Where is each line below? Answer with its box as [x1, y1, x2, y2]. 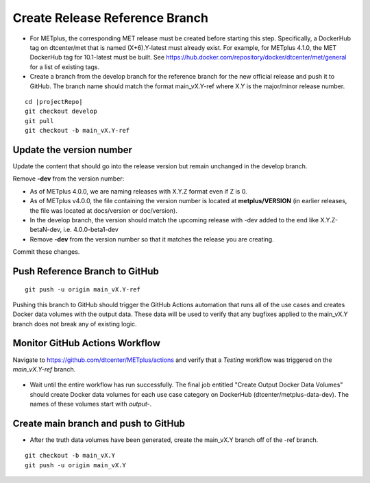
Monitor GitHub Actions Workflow [12, 337, 161, 349]
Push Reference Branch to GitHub [12, 265, 159, 277]
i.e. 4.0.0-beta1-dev [62, 226, 119, 234]
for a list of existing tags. [29, 62, 99, 71]
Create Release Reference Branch [12, 10, 209, 25]
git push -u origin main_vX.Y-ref [25, 285, 140, 293]
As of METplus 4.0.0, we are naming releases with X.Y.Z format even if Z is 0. [29, 187, 247, 195]
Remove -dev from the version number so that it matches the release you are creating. [29, 235, 274, 243]
